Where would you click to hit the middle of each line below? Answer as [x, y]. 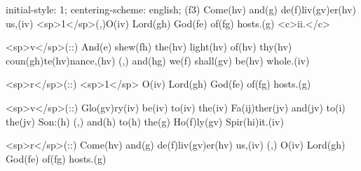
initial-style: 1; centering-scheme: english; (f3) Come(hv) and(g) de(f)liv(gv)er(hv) [181, 9]
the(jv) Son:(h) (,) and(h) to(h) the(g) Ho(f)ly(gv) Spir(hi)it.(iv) [145, 121]
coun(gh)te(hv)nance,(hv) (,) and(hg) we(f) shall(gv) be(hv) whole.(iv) [158, 60]
